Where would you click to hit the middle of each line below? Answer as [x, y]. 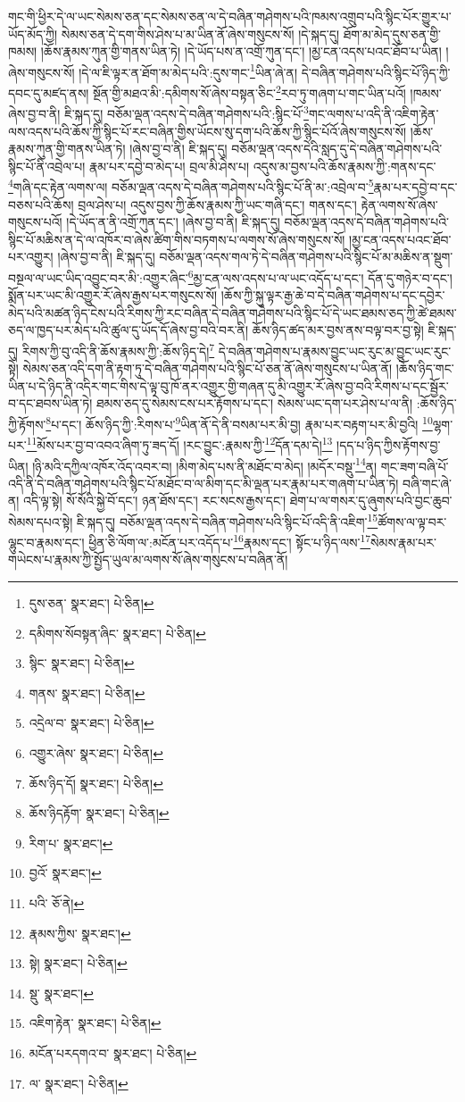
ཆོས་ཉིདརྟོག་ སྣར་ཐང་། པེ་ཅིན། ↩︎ [99, 813]
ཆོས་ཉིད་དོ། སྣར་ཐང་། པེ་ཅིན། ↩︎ [96, 783]
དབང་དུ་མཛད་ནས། [49, 92]
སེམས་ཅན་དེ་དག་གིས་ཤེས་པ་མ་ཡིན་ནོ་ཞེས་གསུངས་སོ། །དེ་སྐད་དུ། [200, 33]
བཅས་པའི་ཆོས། [41, 204]
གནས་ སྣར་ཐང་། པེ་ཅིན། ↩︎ [87, 693]
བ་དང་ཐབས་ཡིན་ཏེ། [50, 403]
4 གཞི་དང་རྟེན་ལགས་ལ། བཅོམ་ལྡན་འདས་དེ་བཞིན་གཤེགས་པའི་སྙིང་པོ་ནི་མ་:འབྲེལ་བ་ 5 [191, 185]
